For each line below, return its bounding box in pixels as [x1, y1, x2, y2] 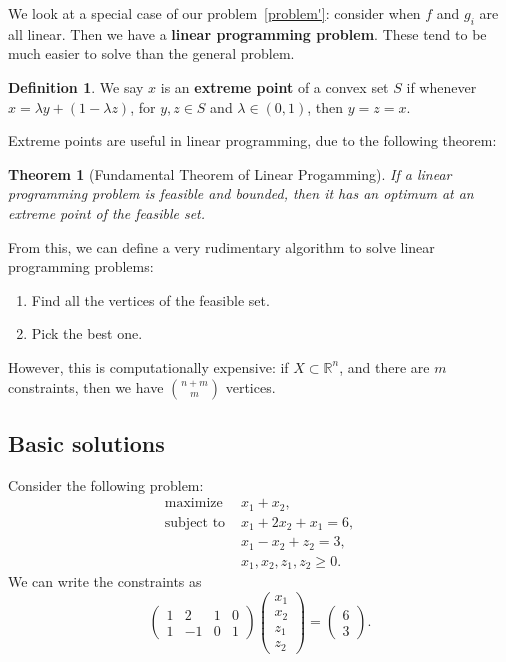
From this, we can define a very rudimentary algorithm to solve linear [8, 236, 435, 257]
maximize [164, 496, 223, 511]
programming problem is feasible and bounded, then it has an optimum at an [8, 183, 474, 204]
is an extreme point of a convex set [160, 76, 389, 97]
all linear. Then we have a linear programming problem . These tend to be [8, 23, 487, 44]
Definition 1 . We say [8, 76, 144, 97]
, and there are [339, 356, 430, 377]
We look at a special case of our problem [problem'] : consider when [8, 3, 421, 23]
